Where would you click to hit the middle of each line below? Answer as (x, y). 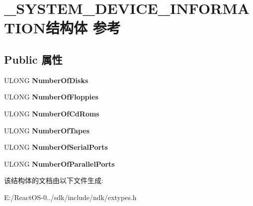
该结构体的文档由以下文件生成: (54, 180)
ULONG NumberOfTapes (47, 130)
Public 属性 (33, 59)
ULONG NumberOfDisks (46, 80)
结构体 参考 (83, 28)
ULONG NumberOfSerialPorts (56, 147)
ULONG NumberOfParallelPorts (59, 163)
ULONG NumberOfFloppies (51, 97)
